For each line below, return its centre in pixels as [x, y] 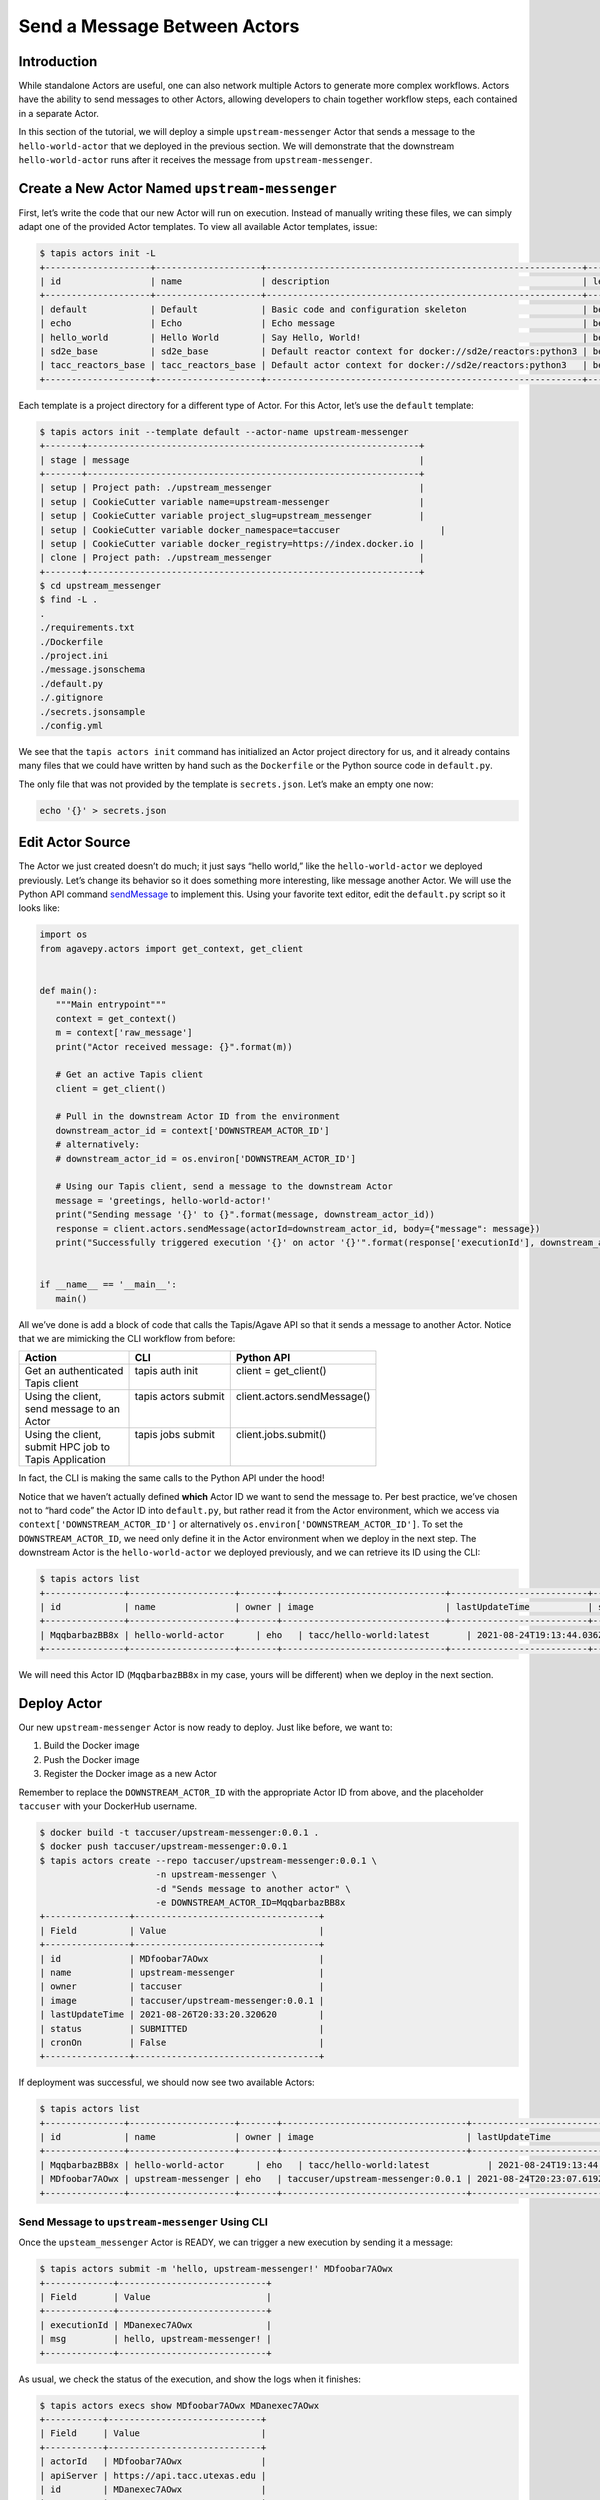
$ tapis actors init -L [98, 253]
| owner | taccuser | [182, 1986]
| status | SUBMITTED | [182, 2028]
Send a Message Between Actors [159, 26]
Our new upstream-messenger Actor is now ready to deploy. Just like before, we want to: [205, 1727]
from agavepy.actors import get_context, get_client [171, 948]
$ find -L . [69, 599]
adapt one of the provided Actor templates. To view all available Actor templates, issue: [198, 227]
